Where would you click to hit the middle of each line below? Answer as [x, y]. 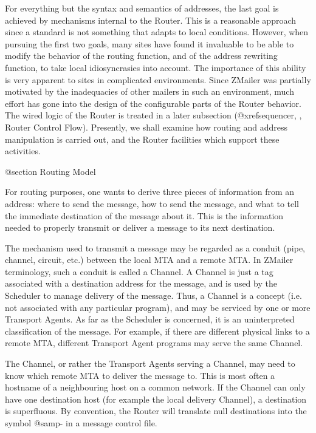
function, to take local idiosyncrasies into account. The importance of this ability [156, 67]
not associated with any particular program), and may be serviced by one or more [158, 307]
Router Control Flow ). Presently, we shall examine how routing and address [146, 127]
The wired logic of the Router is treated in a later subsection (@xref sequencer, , [153, 115]
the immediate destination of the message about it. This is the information [144, 215]
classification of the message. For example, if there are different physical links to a [157, 331]
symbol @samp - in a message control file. [81, 423]
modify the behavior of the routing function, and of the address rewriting [141, 56]
